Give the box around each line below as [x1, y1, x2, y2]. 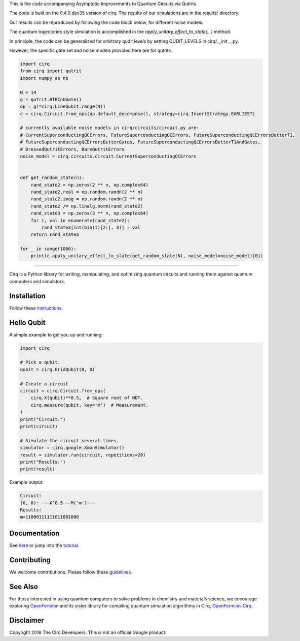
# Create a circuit [20, 381, 68, 386]
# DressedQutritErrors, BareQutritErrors [20, 146, 125, 152]
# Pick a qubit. [20, 359, 61, 365]
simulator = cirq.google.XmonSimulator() [20, 445, 125, 451]
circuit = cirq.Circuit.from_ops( [20, 388, 106, 393]
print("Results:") [20, 459, 66, 465]
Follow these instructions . [9, 305, 63, 311]
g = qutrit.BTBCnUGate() [20, 97, 82, 102]
